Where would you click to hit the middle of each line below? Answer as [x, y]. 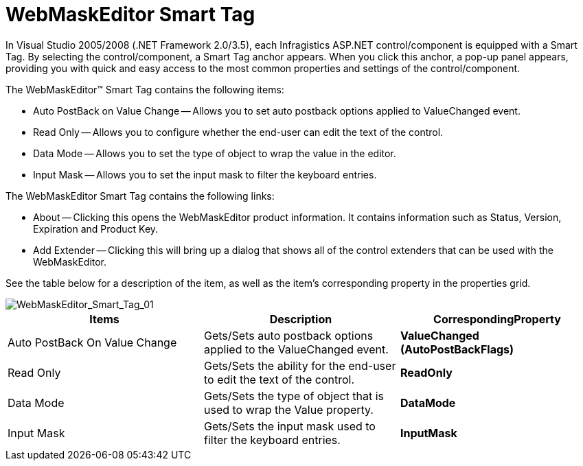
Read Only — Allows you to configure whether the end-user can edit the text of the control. [238, 132]
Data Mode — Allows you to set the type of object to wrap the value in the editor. [215, 153]
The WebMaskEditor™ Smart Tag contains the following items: [145, 89]
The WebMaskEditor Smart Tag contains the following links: [140, 196]
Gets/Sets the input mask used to [289, 426]
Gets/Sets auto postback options [288, 335]
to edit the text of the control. [279, 379]
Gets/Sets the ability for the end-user [300, 365]
